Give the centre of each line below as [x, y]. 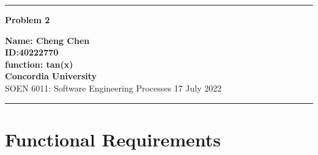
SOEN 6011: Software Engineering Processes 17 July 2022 [113, 88]
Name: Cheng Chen [47, 40]
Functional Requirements [113, 139]
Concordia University [51, 76]
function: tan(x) [39, 64]
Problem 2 [28, 20]
